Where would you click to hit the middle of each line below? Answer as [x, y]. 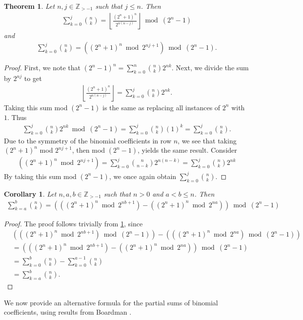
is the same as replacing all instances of [162, 107]
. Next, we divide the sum [210, 68]
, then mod [89, 150]
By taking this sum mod [40, 176]
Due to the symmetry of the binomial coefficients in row [88, 140]
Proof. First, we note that [42, 68]
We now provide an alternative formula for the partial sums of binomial [111, 302]
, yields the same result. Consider [187, 150]
